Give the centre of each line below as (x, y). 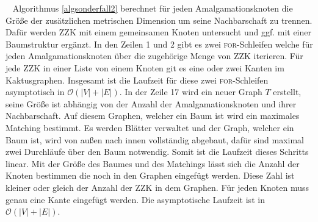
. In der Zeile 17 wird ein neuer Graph (191, 92)
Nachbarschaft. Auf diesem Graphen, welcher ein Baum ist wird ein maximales (153, 116)
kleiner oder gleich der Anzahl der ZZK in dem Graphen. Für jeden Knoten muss (157, 187)
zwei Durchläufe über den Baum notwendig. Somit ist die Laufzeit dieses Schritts (157, 152)
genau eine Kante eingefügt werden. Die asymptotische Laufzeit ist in (135, 199)
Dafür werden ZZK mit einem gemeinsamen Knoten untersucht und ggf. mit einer (158, 32)
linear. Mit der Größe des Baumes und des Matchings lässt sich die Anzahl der (153, 163)
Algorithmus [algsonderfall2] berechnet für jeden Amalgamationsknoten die (153, 8)
